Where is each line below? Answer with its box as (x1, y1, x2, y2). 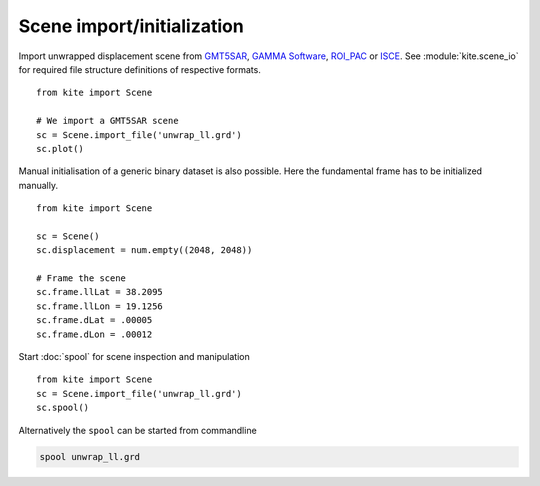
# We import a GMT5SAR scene (36, 115, 179, 127)
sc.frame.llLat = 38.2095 (36, 286, 164, 298)
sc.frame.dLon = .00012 (36, 328, 153, 340)
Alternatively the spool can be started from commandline (18, 424, 257, 436)
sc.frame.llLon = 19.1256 (36, 300, 164, 312)
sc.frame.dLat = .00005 (36, 315, 153, 326)
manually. (18, 179, 59, 191)
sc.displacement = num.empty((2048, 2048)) (36, 245, 253, 256)
